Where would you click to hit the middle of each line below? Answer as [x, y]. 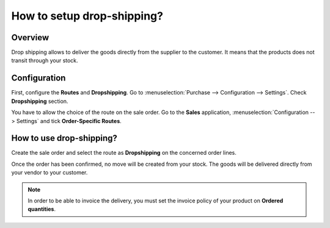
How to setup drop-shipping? [87, 16]
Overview [30, 37]
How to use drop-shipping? [64, 138]
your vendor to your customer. [50, 173]
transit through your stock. [45, 60]
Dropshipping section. [40, 101]
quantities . [42, 209]
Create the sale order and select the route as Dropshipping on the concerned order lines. [124, 153]
